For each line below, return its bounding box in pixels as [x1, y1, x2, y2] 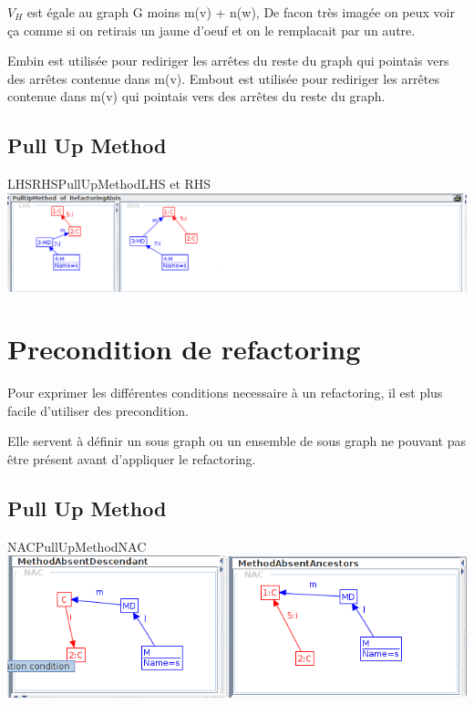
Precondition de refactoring [7, 330, 361, 368]
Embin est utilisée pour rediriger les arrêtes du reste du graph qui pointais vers [7, 51, 449, 70]
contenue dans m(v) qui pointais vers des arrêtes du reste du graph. [7, 87, 386, 106]
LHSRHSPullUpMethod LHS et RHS [7, 174, 211, 193]
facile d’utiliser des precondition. [7, 400, 189, 420]
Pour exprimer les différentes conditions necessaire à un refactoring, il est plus [7, 383, 443, 402]
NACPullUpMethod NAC [7, 536, 147, 555]
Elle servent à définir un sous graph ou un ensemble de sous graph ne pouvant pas [7, 431, 466, 451]
